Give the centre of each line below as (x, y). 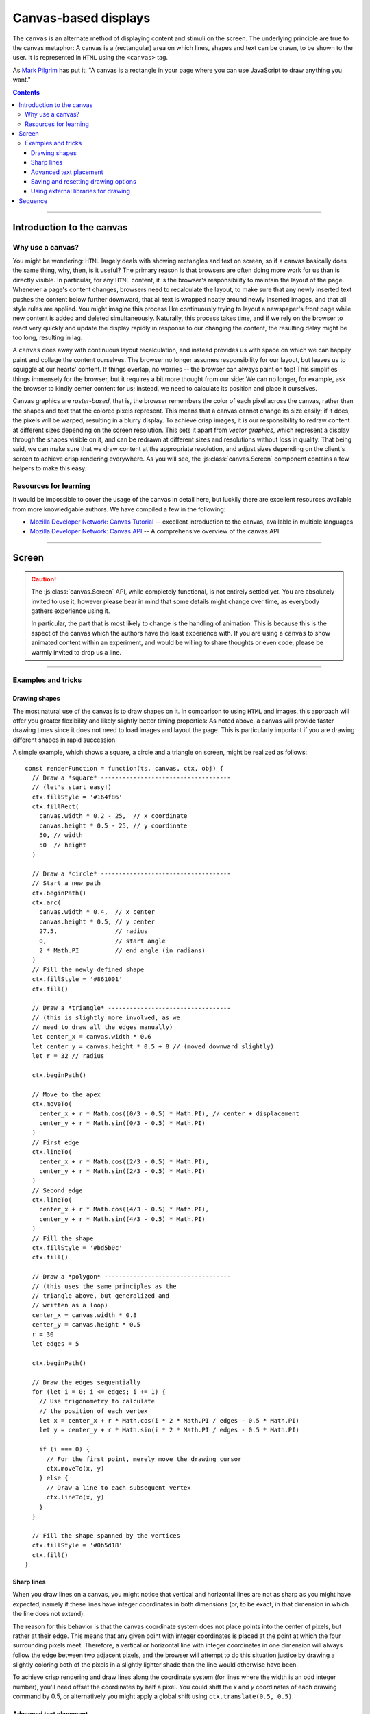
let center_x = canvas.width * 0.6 (92, 1037)
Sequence (33, 201)
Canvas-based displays (82, 18)
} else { (53, 1478)
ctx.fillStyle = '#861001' (77, 979)
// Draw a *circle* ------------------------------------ (131, 873)
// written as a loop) (70, 1305)
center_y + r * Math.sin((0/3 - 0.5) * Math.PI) (122, 1123)
